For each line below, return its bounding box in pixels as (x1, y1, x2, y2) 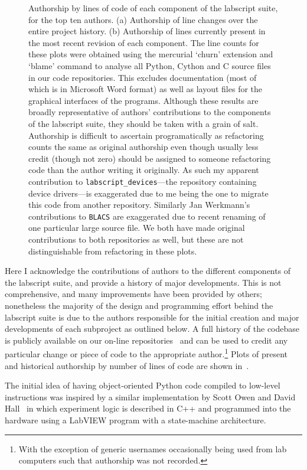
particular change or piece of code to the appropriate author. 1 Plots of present (5, 346, 288, 360)
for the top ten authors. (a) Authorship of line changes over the (28, 13, 258, 25)
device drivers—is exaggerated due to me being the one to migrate (28, 187, 269, 199)
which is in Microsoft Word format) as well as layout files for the (28, 83, 263, 95)
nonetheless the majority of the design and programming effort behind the (5, 299, 273, 311)
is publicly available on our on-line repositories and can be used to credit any (5, 334, 288, 346)
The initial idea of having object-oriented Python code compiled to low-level (5, 379, 280, 391)
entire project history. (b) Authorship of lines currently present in (28, 25, 266, 37)
